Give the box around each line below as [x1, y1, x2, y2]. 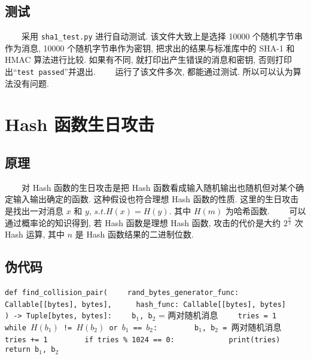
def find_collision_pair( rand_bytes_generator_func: [5, 288, 239, 297]
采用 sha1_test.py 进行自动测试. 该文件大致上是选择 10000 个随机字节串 [21, 30, 303, 42]
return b [5, 345, 39, 354]
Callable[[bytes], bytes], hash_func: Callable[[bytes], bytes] [5, 300, 286, 309]
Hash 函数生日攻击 [5, 112, 155, 136]
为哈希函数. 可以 [225, 205, 306, 217]
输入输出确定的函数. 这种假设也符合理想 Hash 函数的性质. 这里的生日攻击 [13, 193, 299, 205]
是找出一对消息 [5, 205, 63, 217]
